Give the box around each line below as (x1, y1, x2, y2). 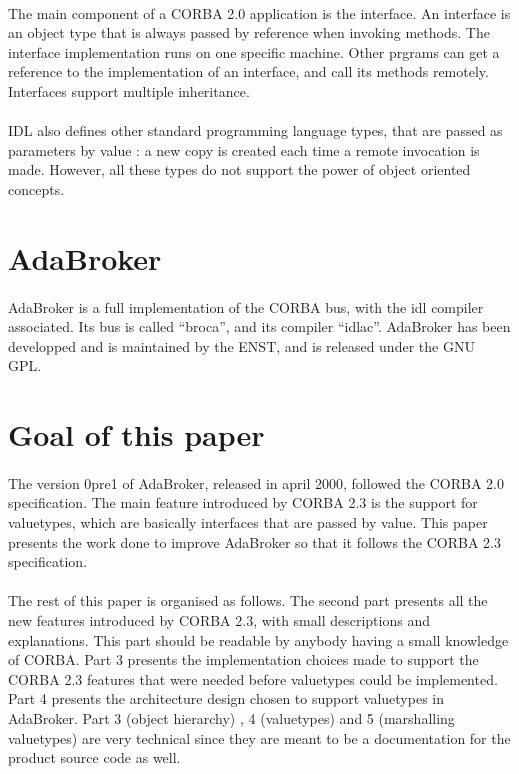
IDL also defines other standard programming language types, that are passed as (8, 120, 503, 141)
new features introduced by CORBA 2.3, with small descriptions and (8, 610, 430, 630)
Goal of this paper (8, 414, 265, 455)
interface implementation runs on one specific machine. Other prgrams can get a (8, 41, 500, 62)
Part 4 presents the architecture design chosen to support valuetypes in (8, 688, 445, 709)
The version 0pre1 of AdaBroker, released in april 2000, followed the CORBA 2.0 (8, 472, 505, 493)
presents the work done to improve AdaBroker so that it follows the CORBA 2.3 (8, 531, 501, 552)
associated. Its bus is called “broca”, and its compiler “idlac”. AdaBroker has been (8, 316, 511, 337)
